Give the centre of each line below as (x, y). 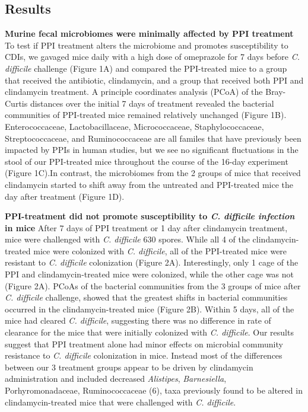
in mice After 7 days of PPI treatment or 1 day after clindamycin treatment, (146, 227)
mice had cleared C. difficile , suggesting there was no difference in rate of (138, 320)
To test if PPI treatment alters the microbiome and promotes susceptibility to (147, 45)
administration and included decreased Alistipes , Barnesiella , (116, 379)
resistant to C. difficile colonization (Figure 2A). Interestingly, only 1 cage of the (152, 262)
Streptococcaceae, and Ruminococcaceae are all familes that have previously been (153, 138)
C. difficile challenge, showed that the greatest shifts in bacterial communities (146, 297)
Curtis (16, 103)
